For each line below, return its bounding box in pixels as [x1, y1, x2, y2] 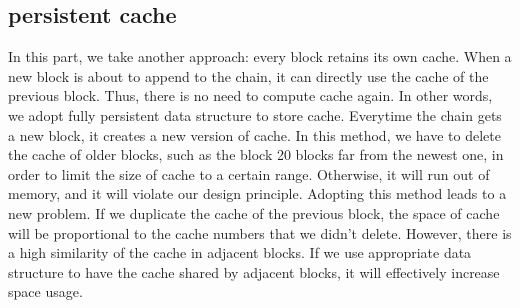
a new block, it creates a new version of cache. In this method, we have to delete [8, 124, 501, 145]
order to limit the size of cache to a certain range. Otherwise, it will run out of [8, 163, 490, 184]
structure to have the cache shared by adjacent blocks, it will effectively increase [8, 261, 500, 282]
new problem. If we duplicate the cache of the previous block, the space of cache [8, 202, 500, 223]
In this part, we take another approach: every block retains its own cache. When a [8, 46, 512, 67]
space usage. [8, 281, 83, 302]
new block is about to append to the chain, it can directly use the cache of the [8, 65, 489, 86]
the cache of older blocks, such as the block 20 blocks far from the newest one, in [8, 144, 504, 165]
